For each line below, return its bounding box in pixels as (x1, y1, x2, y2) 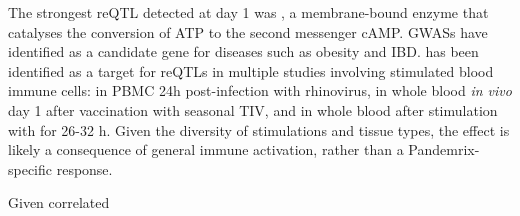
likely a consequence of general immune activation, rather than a (8, 139, 404, 160)
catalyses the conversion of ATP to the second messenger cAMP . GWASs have (8, 21, 488, 42)
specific (8, 158, 53, 179)
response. (56, 158, 113, 179)
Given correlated (8, 192, 110, 213)
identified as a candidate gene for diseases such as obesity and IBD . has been (8, 41, 479, 62)
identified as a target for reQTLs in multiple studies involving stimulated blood (8, 60, 494, 81)
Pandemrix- (408, 139, 480, 160)
